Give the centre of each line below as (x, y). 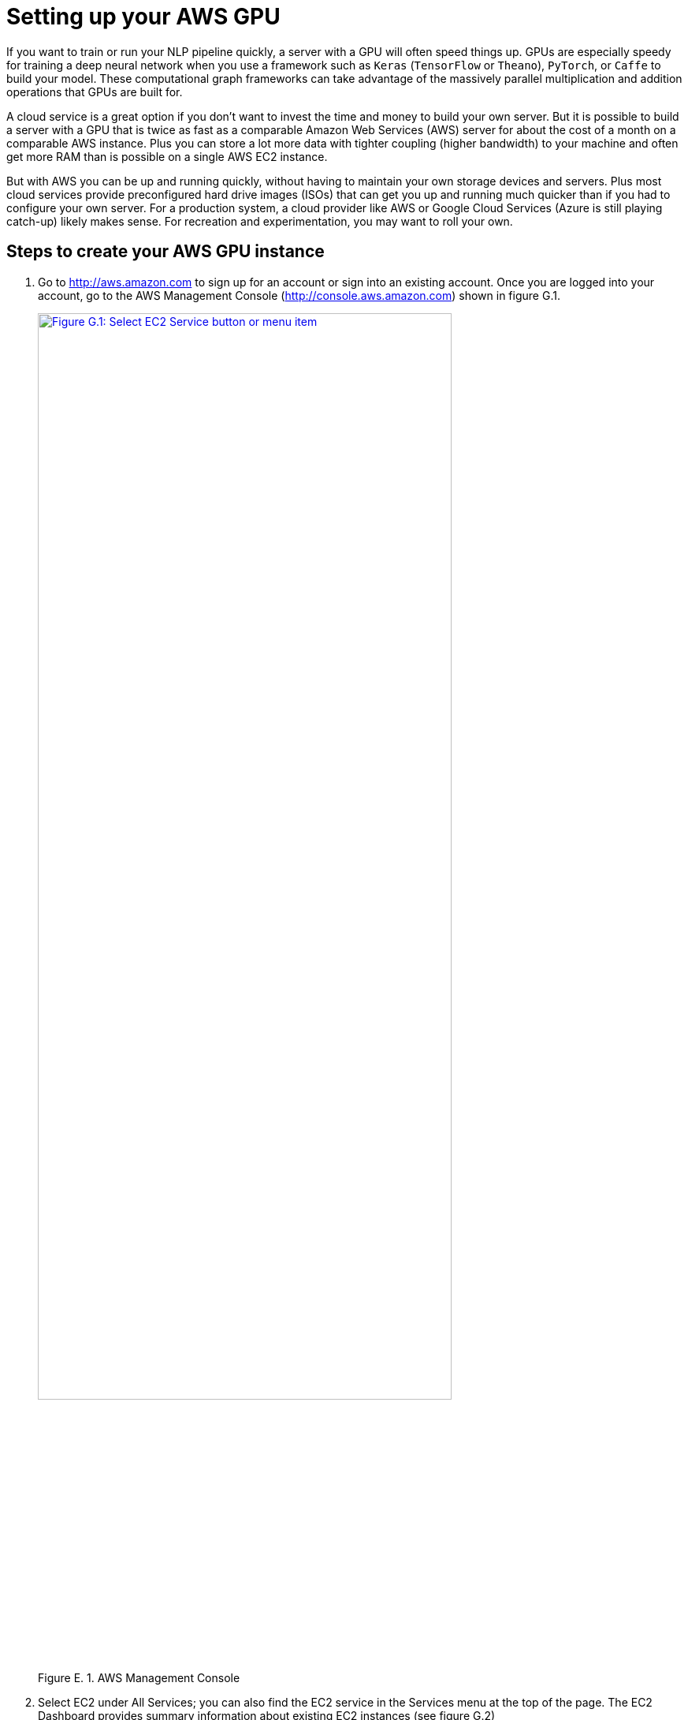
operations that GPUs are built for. (95, 92)
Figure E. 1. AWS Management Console (139, 1678)
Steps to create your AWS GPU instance (165, 252)
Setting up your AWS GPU (143, 17)
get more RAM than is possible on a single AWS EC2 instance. (167, 156)
